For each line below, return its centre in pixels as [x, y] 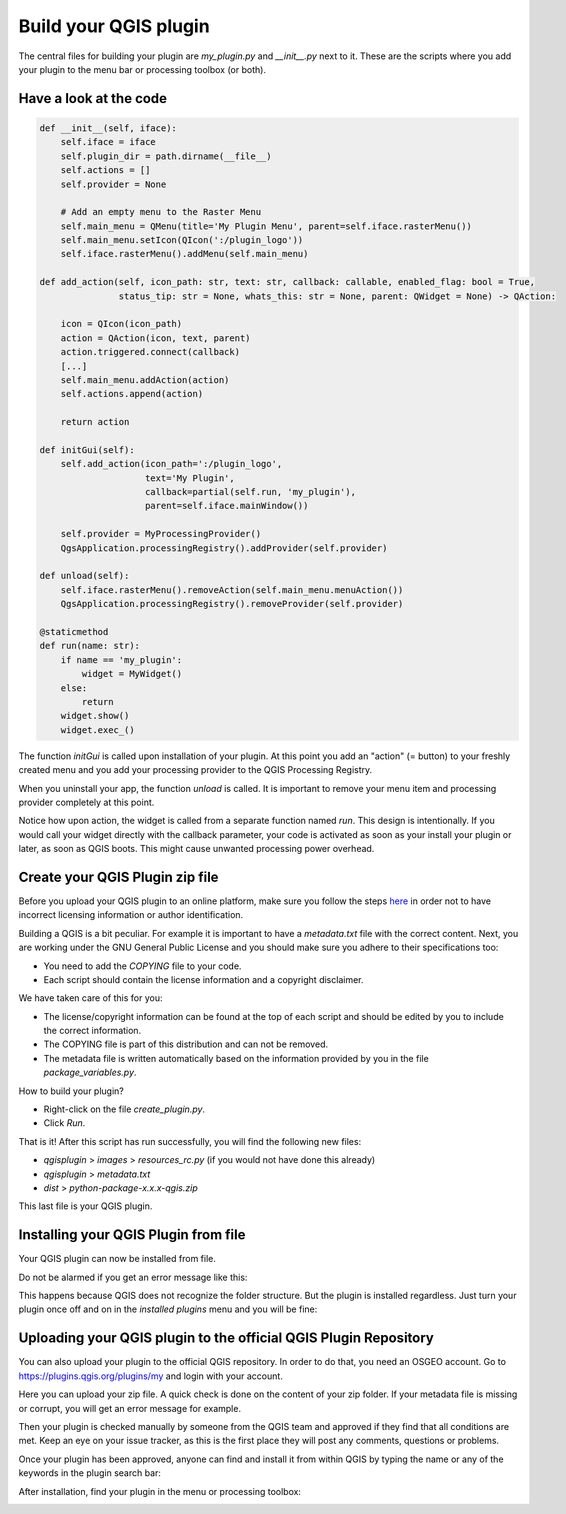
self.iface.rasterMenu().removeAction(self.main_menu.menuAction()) [232, 589]
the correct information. [92, 1031]
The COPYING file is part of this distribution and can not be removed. [186, 1044]
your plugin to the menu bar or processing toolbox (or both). [142, 69]
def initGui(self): [87, 449]
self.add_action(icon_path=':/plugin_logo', [171, 464]
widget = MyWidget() [132, 674]
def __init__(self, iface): [108, 128]
